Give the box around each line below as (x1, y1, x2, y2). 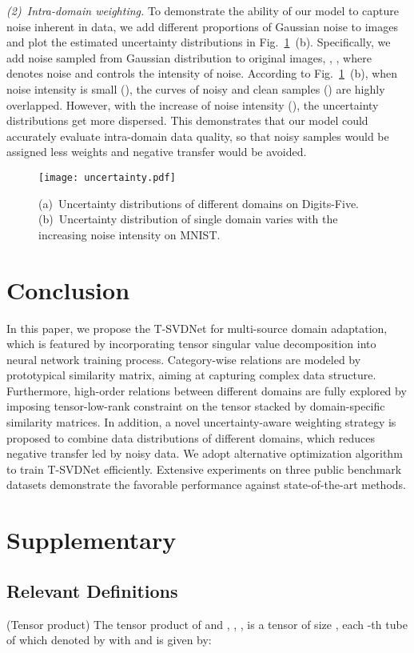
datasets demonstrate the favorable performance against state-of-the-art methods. (6, 476, 406, 493)
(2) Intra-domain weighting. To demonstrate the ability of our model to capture (6, 2, 400, 18)
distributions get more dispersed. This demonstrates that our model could (6, 112, 368, 129)
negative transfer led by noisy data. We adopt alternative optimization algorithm (6, 445, 403, 462)
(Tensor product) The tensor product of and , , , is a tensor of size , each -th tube (6, 615, 408, 632)
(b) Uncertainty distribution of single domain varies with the (38, 210, 338, 227)
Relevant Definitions (6, 578, 178, 603)
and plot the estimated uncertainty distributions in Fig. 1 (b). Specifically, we (6, 34, 391, 50)
